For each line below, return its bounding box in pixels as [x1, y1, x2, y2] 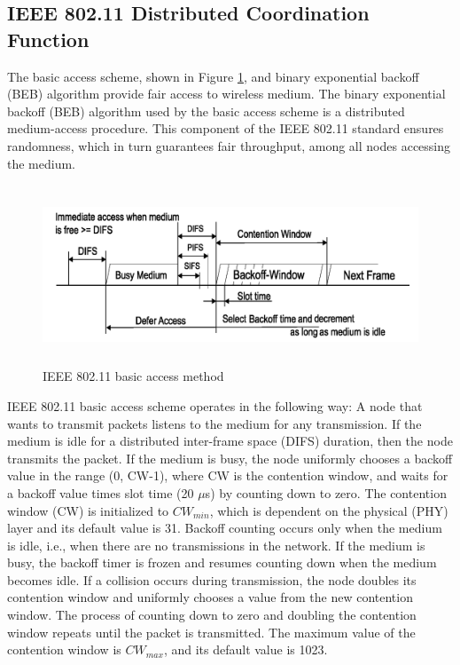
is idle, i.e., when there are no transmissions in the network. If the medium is [7, 535, 425, 554]
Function [7, 25, 90, 52]
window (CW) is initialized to [7, 501, 169, 519]
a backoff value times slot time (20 [7, 483, 194, 502]
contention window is [7, 640, 121, 659]
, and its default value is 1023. [163, 640, 328, 659]
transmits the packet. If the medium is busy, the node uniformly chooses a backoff [7, 448, 453, 467]
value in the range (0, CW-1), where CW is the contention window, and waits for [7, 466, 448, 485]
